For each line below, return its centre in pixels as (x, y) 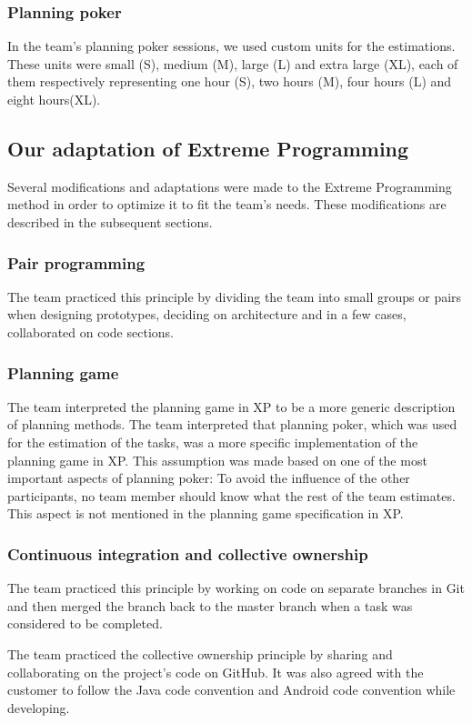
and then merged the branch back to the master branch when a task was (210, 605)
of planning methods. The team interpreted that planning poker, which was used (232, 424)
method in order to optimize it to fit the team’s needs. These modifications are (227, 204)
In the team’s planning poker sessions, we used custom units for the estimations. (231, 46)
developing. (39, 707)
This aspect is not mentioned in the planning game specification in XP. (206, 513)
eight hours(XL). (54, 99)
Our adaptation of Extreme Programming (208, 148)
